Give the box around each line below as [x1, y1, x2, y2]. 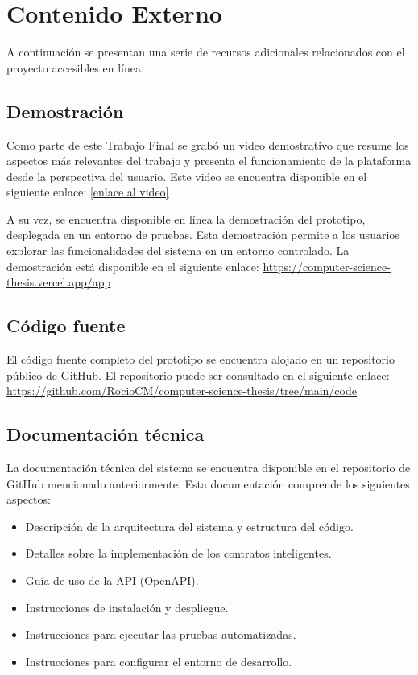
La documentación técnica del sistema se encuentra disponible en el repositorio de [6, 459, 411, 476]
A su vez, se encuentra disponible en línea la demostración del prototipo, [6, 210, 366, 227]
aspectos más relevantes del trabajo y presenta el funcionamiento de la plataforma [6, 152, 412, 169]
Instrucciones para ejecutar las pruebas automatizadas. [25, 626, 296, 643]
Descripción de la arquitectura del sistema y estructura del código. [25, 517, 354, 534]
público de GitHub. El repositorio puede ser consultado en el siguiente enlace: [6, 366, 390, 383]
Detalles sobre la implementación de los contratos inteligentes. [25, 545, 332, 562]
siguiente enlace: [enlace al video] [6, 183, 169, 200]
